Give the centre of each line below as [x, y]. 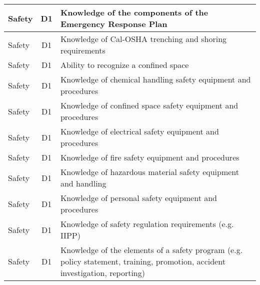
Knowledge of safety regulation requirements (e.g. [147, 224]
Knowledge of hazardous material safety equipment [150, 172]
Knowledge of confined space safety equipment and [149, 105]
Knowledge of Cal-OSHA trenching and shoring [143, 39]
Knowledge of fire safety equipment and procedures [150, 157]
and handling [83, 183]
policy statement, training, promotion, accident [143, 261]
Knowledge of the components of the [134, 12]
